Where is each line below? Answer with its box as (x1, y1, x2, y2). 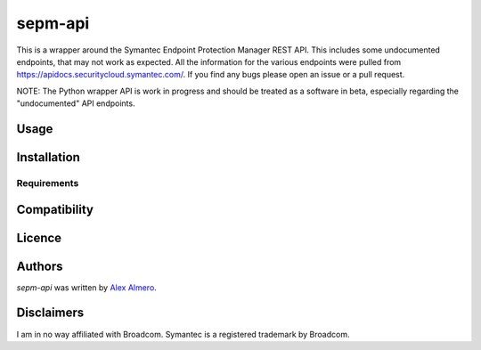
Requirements (16, 176, 79, 189)
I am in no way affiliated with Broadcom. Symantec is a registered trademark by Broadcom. (16, 329, 350, 339)
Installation (16, 150, 80, 165)
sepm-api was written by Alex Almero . (16, 281, 158, 293)
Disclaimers (16, 305, 85, 321)
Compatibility (16, 201, 94, 217)
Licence (16, 230, 62, 245)
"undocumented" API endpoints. (16, 98, 135, 109)
